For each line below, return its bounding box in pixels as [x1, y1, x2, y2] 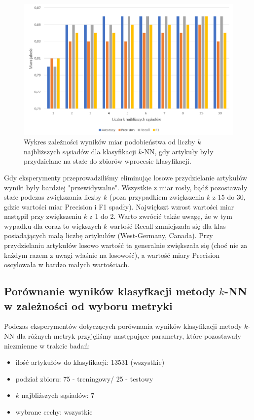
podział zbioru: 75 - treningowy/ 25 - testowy [15, 373, 153, 384]
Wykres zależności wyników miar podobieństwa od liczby [24, 137, 195, 147]
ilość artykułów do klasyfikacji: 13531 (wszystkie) [15, 357, 165, 367]
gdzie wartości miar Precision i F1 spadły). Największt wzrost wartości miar [4, 201, 234, 211]
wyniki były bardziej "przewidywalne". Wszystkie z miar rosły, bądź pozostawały [4, 182, 248, 192]
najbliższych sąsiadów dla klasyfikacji [24, 146, 136, 156]
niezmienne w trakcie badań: [4, 340, 90, 350]
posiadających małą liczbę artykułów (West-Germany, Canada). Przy [4, 230, 213, 241]
